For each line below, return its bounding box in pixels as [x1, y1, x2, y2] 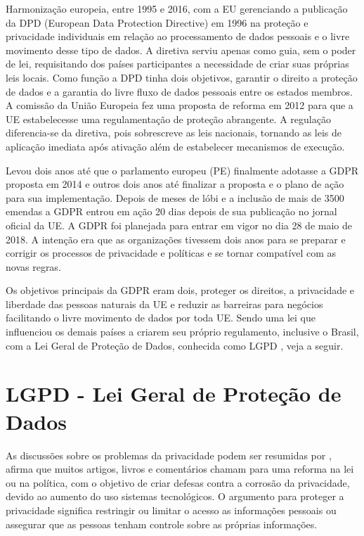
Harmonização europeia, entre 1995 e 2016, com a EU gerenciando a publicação [6, 1, 348, 15]
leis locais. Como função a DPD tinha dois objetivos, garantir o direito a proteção [6, 70, 358, 84]
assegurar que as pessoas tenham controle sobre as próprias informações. [6, 516, 318, 531]
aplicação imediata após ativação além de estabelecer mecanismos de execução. [6, 139, 345, 153]
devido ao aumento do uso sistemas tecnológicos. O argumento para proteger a [6, 489, 344, 504]
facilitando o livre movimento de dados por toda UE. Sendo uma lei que [6, 310, 316, 325]
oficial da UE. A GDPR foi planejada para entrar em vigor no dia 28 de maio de [6, 217, 352, 232]
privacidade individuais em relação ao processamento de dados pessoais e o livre [6, 29, 350, 44]
